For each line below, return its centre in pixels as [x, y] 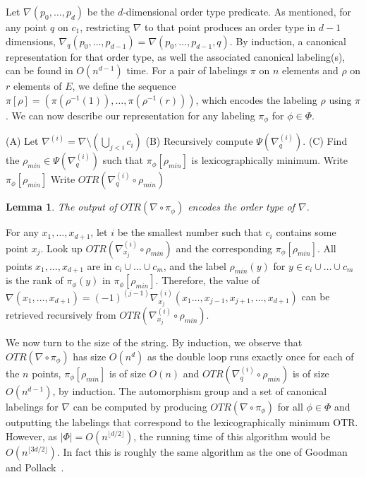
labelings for [32, 406]
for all [290, 406]
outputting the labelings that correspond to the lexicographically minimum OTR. [182, 422]
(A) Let [22, 141]
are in [99, 265]
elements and [310, 70]
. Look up [61, 248]
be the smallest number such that [190, 232]
